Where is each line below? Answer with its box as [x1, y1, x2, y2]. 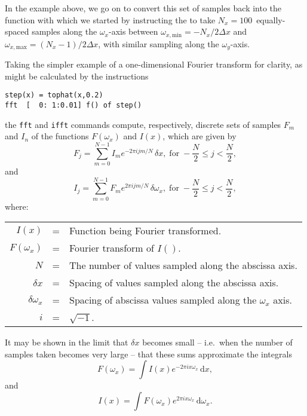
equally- [256, 13, 285, 26]
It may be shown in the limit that [5, 336, 128, 348]
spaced [5, 25, 29, 38]
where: [5, 200, 29, 212]
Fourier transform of [69, 241, 154, 255]
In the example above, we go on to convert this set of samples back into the [5, 2, 282, 14]
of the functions [31, 130, 89, 142]
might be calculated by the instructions [5, 69, 149, 82]
